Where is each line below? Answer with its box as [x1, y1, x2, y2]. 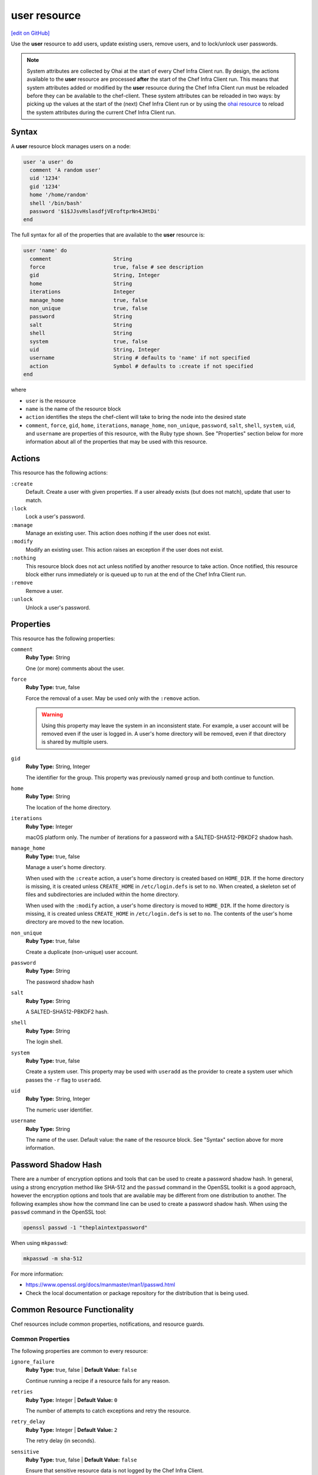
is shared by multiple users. [41, 738, 108, 746]
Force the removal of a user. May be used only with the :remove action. [25, 694, 200, 702]
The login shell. [25, 1038, 63, 1045]
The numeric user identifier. [25, 1106, 93, 1113]
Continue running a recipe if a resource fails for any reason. [25, 1377, 170, 1384]
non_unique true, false [29, 305, 148, 312]
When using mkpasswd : [11, 1239, 68, 1246]
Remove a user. [25, 587, 64, 594]
